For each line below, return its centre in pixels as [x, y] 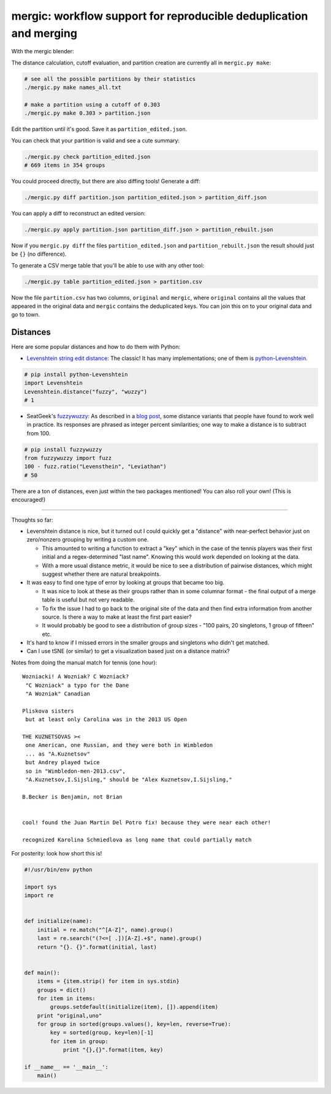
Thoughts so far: [32, 520]
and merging [44, 33]
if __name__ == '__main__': [66, 1067]
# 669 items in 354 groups [65, 165]
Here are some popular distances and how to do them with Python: [96, 347]
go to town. [26, 315]
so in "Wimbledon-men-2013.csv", [75, 771]
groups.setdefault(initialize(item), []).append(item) [134, 1007]
